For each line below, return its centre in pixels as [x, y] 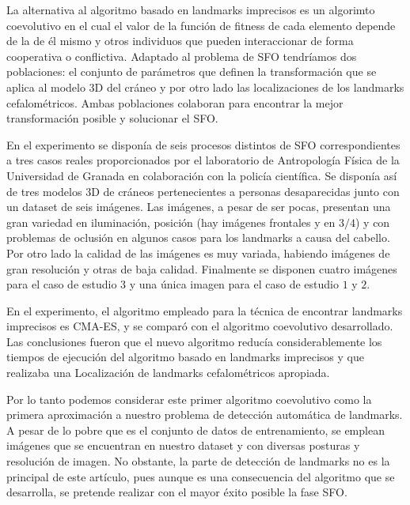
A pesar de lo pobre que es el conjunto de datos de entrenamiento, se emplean [196, 430]
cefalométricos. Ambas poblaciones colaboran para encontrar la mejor [175, 102]
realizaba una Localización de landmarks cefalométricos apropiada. [168, 373]
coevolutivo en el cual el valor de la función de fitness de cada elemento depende [201, 25]
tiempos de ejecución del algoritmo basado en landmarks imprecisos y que [185, 357]
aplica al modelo [46, 87]
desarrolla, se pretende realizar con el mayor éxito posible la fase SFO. [177, 492]
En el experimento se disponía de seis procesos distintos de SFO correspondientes [203, 144]
